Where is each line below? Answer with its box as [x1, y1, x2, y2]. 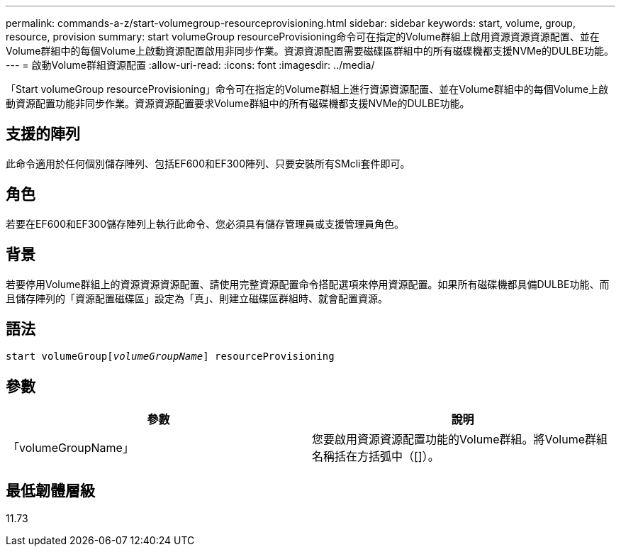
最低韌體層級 [6, 481, 95, 499]
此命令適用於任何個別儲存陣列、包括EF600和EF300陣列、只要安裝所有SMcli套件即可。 [6, 157, 410, 170]
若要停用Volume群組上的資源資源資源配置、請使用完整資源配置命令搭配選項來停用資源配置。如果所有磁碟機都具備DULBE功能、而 [6, 277, 610, 290]
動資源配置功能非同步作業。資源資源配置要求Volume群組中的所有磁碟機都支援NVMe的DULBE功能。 [6, 97, 470, 109]
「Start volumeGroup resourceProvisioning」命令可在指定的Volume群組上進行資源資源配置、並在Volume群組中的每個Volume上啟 [6, 83, 609, 95]
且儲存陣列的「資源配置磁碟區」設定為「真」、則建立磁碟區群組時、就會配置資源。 [6, 292, 388, 304]
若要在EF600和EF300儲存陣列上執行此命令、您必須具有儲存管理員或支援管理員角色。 [6, 217, 405, 230]
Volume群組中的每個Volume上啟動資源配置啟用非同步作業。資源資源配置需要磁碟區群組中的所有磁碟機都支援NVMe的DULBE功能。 [6, 45, 614, 57]
